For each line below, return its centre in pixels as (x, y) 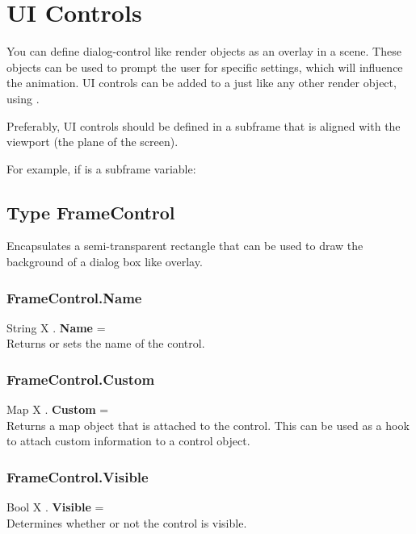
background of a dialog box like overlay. (105, 262)
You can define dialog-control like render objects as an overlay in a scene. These (204, 51)
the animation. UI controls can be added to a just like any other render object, (202, 83)
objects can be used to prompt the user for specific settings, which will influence (205, 67)
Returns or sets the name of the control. (106, 343)
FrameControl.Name (74, 297)
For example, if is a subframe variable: (101, 168)
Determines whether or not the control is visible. (127, 522)
